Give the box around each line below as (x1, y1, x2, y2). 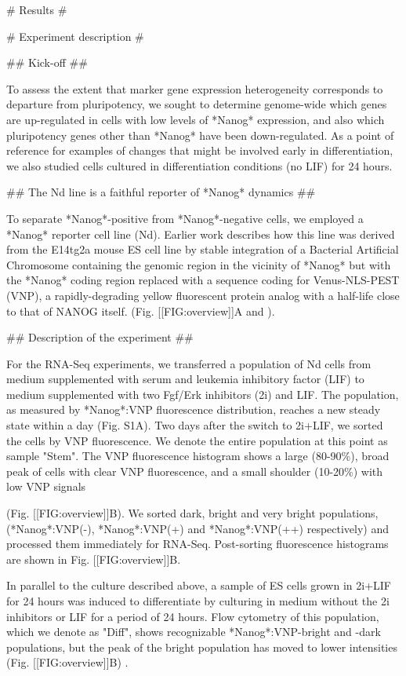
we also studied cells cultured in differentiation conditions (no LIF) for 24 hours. (6, 157, 393, 174)
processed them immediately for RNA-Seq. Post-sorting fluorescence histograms (6, 535, 389, 552)
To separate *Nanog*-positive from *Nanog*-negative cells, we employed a (6, 210, 364, 226)
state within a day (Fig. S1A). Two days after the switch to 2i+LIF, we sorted (6, 417, 383, 433)
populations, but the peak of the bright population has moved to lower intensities (6, 638, 397, 655)
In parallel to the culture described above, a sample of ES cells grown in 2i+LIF (6, 577, 391, 594)
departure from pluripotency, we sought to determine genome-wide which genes (6, 96, 387, 112)
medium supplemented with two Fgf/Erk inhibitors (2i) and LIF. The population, (6, 386, 399, 402)
